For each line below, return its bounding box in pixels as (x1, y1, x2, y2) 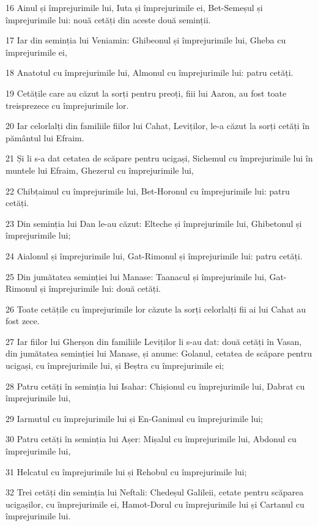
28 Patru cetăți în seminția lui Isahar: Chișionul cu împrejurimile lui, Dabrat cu (6, 379, 305, 392)
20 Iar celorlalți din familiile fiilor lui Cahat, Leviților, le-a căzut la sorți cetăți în (6, 119, 310, 132)
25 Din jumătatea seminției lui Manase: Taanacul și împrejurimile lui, (6, 270, 267, 283)
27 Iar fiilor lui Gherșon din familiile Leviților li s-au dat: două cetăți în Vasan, (6, 335, 302, 347)
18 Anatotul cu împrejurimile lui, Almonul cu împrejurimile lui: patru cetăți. (6, 66, 294, 79)
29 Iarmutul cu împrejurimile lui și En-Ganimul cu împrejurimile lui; (6, 412, 264, 424)
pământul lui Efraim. (6, 131, 84, 144)
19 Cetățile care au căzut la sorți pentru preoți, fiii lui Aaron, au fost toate (6, 86, 287, 99)
